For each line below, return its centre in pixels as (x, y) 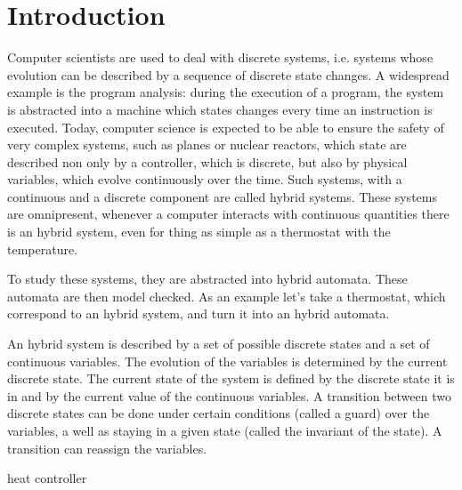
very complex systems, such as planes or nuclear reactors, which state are (207, 145)
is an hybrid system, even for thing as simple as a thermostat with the (199, 232)
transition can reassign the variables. (107, 448)
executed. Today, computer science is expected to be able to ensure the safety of (226, 127)
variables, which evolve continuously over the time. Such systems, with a (205, 179)
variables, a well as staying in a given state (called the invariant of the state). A (225, 430)
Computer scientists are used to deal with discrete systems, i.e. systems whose (220, 57)
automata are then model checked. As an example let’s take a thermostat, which (227, 296)
